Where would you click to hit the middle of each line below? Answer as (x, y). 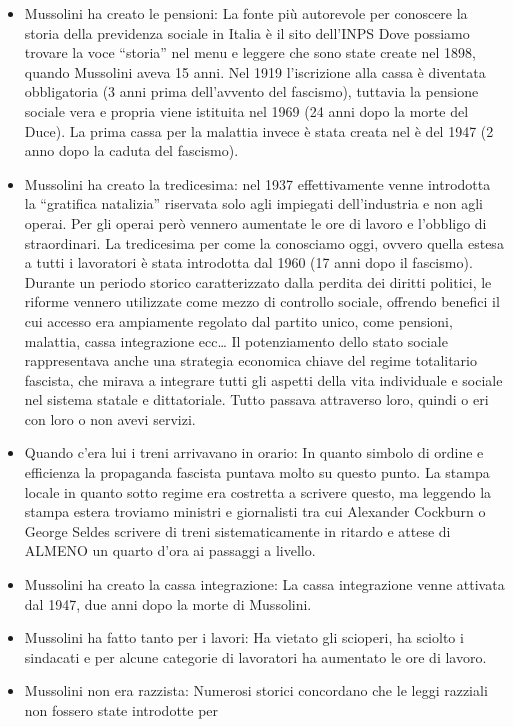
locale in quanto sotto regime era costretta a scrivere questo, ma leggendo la (258, 491)
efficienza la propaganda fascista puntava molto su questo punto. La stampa (257, 472)
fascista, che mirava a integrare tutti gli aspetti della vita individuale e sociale (263, 379)
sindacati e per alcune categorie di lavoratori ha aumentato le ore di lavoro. (255, 656)
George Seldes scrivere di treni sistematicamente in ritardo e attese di (237, 530)
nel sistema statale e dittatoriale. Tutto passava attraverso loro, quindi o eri (256, 399)
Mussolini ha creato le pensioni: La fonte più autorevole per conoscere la (246, 13)
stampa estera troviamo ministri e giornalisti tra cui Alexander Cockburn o (255, 511)
